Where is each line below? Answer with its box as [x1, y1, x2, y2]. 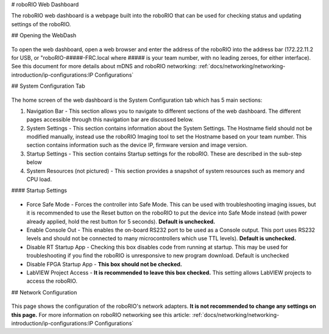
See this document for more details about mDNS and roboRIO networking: [11, 63, 197, 70]
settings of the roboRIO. [11, 20, 71, 27]
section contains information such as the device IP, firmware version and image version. [26, 141, 248, 149]
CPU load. [26, 176, 52, 183]
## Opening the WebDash [11, 32, 76, 39]
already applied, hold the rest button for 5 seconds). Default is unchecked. [26, 218, 216, 225]
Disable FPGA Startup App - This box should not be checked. [26, 260, 182, 268]
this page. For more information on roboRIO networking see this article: [11, 311, 191, 318]
